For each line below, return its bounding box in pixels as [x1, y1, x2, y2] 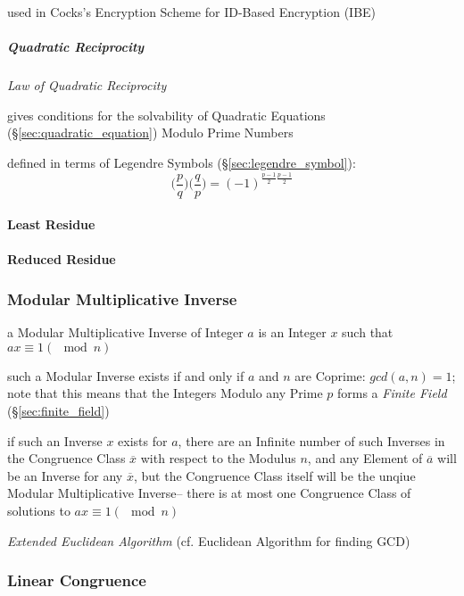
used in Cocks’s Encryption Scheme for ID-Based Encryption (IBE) [7, 3, 377, 21]
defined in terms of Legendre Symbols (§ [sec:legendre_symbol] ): [7, 153, 356, 171]
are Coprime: [294, 366, 366, 385]
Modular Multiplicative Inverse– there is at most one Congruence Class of [7, 484, 411, 502]
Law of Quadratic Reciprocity [7, 76, 167, 95]
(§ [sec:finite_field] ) [7, 401, 110, 420]
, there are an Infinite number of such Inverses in [178, 431, 445, 450]
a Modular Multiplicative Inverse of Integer [7, 323, 244, 342]
